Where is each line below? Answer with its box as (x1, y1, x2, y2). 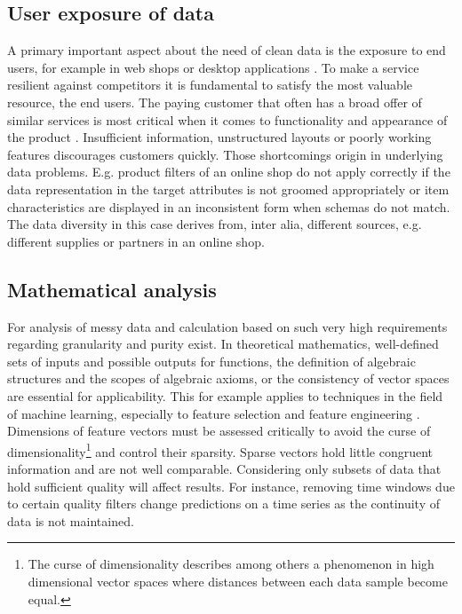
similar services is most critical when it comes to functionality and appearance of (7, 110, 448, 129)
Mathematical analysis (7, 275, 217, 303)
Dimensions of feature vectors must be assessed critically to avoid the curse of (7, 421, 431, 440)
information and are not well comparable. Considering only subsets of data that (7, 459, 442, 477)
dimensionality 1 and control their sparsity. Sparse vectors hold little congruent (7, 439, 434, 460)
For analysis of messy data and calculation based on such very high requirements (7, 317, 448, 335)
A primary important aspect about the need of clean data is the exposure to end (7, 41, 446, 59)
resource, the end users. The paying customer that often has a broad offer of (7, 92, 422, 111)
